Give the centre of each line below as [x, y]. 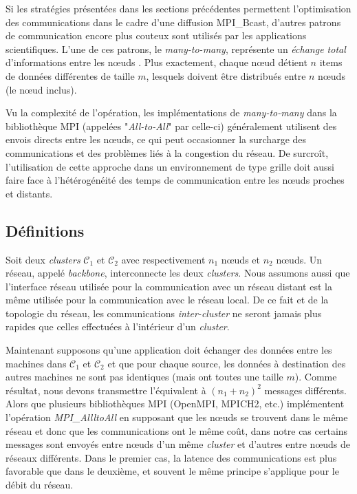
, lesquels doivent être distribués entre [226, 75]
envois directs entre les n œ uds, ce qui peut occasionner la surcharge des [156, 139]
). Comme [316, 377]
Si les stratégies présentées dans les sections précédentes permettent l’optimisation [178, 8]
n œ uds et [240, 259]
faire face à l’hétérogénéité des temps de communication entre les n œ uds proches [175, 180]
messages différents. [305, 390]
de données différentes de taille [70, 75]
